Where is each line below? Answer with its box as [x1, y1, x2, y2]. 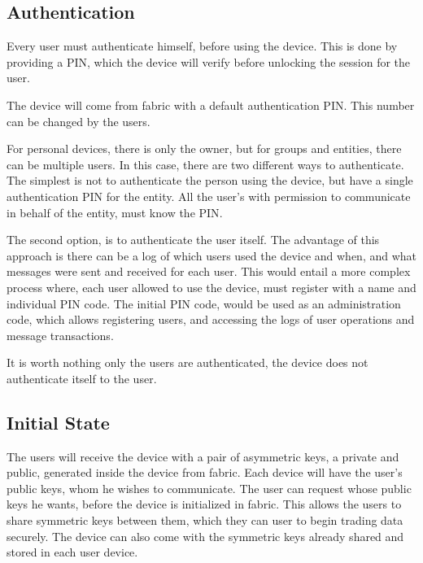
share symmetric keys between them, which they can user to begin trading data [7, 512, 403, 529]
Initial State [7, 409, 110, 434]
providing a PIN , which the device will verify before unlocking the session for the [7, 53, 411, 70]
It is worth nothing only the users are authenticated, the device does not [7, 354, 368, 371]
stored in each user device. [7, 543, 138, 561]
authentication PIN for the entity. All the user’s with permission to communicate [7, 187, 411, 204]
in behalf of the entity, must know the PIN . [7, 203, 223, 220]
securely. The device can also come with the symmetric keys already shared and [7, 527, 404, 544]
